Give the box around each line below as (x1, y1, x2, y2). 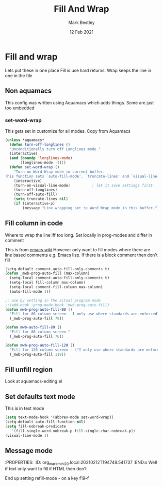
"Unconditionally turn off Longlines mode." (9, 146, 101, 152)
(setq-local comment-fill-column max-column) (9, 284, 103, 290)
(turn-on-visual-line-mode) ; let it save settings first (14, 183, 153, 188)
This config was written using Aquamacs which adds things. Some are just (5, 100, 154, 105)
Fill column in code (5, 219, 63, 227)
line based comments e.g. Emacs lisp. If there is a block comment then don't (5, 252, 158, 258)
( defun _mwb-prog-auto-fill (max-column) (5, 271, 90, 276)
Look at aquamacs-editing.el (5, 378, 62, 384)
